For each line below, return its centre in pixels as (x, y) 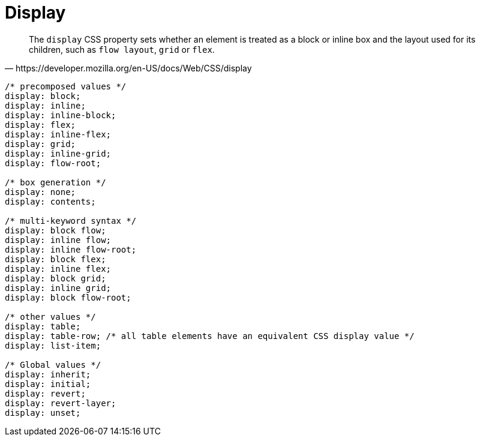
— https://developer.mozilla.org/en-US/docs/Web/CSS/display (128, 68)
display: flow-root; (53, 163)
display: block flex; (55, 259)
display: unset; (43, 412)
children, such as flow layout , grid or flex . (122, 49)
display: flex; (40, 124)
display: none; (40, 192)
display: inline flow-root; (71, 249)
